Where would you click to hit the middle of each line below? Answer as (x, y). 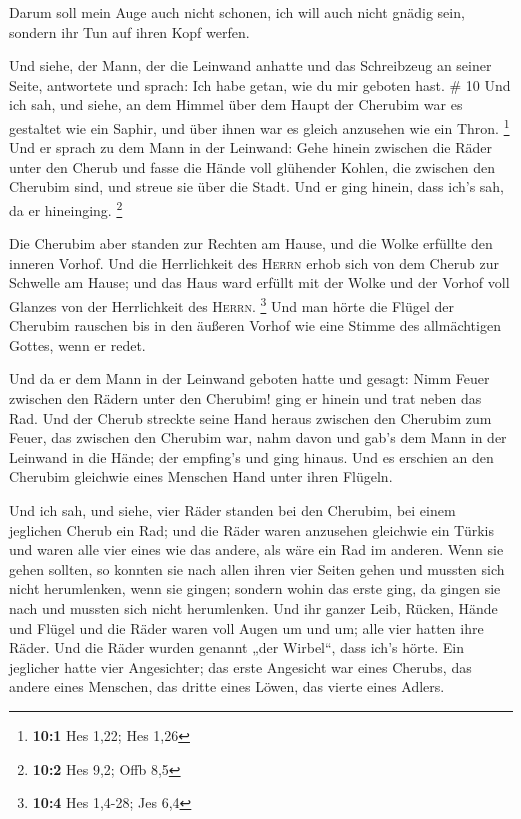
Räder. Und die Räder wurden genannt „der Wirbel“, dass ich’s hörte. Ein (236, 647)
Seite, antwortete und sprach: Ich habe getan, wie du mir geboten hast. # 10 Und (260, 84)
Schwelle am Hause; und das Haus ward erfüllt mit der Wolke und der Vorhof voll (259, 282)
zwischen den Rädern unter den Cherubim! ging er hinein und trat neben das (245, 398)
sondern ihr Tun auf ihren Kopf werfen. (129, 31)
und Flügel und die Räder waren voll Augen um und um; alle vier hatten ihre (246, 627)
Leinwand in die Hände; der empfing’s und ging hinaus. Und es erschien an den (251, 456)
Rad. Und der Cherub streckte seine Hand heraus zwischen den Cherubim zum (250, 417)
